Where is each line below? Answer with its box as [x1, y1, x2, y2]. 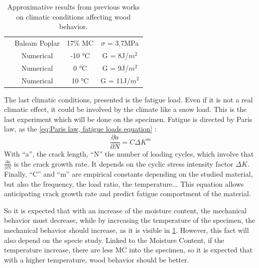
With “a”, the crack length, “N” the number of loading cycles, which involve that [4, 149, 254, 159]
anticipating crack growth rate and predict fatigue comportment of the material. [4, 188, 251, 199]
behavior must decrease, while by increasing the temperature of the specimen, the [4, 215, 255, 225]
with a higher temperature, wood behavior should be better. [4, 254, 189, 264]
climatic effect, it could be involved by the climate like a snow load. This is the [4, 104, 247, 114]
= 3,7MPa [107, 38, 139, 48]
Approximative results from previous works [7, 2, 140, 12]
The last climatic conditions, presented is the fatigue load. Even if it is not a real [4, 94, 253, 104]
